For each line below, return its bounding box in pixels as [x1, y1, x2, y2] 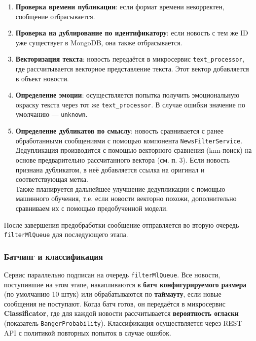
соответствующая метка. [15, 174, 88, 184]
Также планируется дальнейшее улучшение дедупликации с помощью [15, 183, 225, 194]
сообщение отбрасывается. [15, 11, 95, 21]
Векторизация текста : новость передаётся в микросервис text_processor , [15, 54, 245, 64]
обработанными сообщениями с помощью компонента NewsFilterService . [15, 135, 243, 145]
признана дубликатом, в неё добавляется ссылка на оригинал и [15, 164, 205, 174]
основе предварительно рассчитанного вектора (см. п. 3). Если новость [15, 154, 230, 165]
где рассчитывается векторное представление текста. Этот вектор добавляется [15, 64, 249, 74]
